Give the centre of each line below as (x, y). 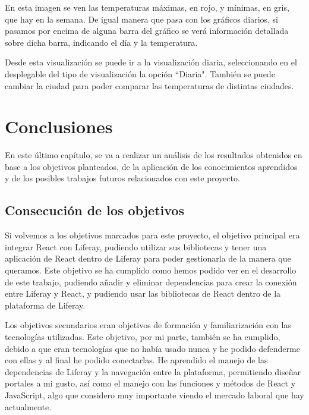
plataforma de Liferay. (45, 305)
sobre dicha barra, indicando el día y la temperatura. (101, 42)
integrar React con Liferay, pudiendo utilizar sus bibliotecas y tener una (136, 246)
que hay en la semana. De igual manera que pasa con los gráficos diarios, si (142, 19)
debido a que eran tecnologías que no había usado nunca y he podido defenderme (152, 348)
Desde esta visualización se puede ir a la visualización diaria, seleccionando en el (151, 62)
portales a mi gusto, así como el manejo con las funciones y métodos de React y (150, 383)
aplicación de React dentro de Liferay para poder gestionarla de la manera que (148, 258)
